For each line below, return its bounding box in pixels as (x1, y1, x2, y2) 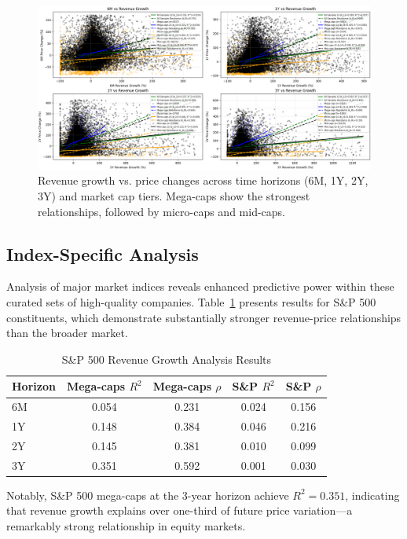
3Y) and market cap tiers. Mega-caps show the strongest (38, 188, 310, 204)
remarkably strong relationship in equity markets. (6, 518, 246, 534)
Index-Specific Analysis (6, 241, 199, 266)
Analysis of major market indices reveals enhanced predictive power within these (6, 278, 394, 295)
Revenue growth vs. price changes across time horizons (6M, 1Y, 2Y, (38, 172, 368, 189)
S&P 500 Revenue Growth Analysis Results (61, 350, 272, 367)
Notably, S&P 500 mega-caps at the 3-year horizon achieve (6, 486, 289, 503)
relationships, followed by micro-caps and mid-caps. (38, 203, 285, 219)
